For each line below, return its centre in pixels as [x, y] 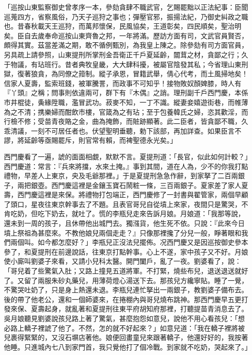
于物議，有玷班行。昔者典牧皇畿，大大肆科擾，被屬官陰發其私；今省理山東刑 [126, 64]
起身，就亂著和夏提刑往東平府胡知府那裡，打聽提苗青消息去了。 [146, 309]
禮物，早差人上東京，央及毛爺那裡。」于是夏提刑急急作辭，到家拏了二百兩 [121, 176]
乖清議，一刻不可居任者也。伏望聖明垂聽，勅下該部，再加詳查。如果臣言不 [123, 130]
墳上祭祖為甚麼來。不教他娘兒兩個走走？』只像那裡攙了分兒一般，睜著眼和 [123, 232]
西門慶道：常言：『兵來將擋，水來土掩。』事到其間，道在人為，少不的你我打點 [126, 166]
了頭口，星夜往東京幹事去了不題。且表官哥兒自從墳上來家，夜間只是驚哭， [123, 204]
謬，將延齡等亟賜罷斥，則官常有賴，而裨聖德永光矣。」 [90, 140]
